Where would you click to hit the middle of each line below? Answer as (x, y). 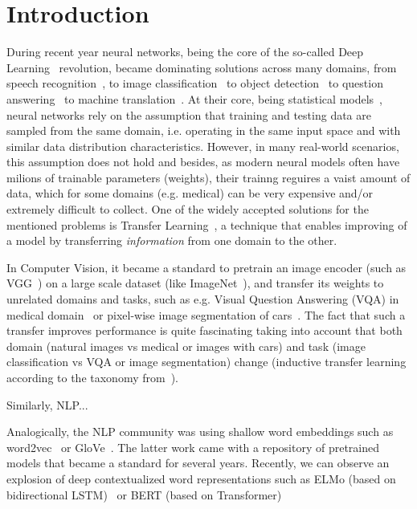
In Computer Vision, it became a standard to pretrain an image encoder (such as (206, 267)
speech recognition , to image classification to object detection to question (195, 83)
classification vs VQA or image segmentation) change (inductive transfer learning (206, 362)
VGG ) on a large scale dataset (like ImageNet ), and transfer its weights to (195, 283)
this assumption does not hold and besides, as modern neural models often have (203, 162)
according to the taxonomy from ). (92, 377)
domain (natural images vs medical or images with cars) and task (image (186, 346)
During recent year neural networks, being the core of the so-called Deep (185, 52)
